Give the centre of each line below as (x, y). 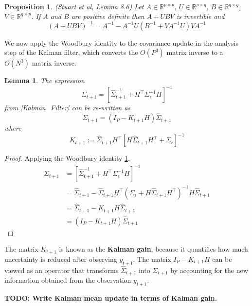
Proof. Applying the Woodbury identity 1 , (67, 158)
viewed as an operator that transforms (62, 270)
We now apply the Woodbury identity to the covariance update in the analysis (121, 42)
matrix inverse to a (195, 52)
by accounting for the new (209, 270)
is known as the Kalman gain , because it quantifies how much (153, 249)
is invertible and (200, 16)
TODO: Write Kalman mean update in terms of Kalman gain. (111, 298)
